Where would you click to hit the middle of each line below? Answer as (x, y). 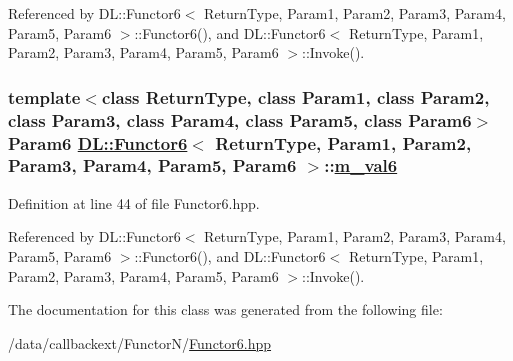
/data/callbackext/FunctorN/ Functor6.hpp (140, 342)
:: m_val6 (361, 165)
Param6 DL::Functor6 (98, 142)
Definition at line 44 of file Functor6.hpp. (134, 202)
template (44, 96)
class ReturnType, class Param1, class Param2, (295, 96)
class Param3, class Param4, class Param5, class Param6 (240, 119)
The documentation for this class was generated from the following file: (225, 309)
